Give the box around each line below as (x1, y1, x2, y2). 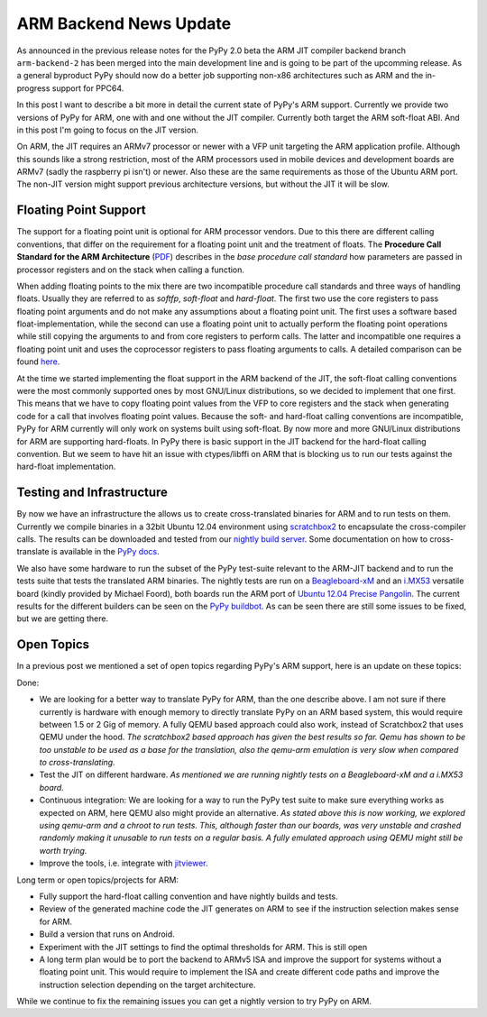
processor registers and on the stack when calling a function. (16, 264, 245, 275)
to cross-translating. (39, 757, 116, 768)
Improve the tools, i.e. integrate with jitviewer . (39, 857, 208, 869)
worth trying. (39, 845, 87, 856)
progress (16, 82, 51, 94)
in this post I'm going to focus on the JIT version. (16, 124, 198, 135)
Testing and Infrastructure (16, 485, 169, 500)
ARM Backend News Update (16, 14, 232, 33)
